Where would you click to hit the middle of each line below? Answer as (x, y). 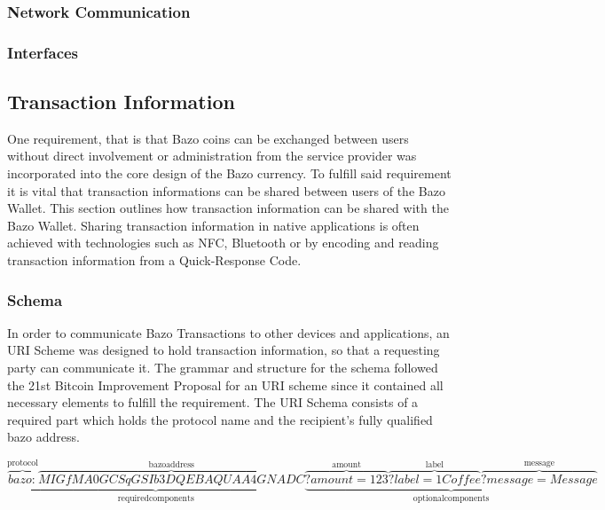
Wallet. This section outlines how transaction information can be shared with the (228, 208)
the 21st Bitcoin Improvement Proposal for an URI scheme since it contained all (225, 384)
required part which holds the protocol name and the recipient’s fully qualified (220, 419)
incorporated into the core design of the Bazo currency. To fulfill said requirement (229, 173)
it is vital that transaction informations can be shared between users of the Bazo (226, 190)
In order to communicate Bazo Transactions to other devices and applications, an (228, 332)
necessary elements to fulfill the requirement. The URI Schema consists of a (213, 402)
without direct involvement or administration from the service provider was (212, 156)
